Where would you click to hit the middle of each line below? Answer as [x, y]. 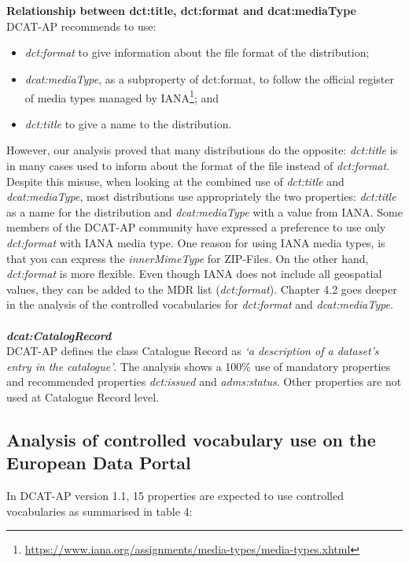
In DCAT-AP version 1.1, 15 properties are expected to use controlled [175, 496]
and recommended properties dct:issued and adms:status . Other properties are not [204, 382]
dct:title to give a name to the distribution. [128, 123]
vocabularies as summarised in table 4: [99, 511]
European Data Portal [99, 463]
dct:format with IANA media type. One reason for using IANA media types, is [196, 242]
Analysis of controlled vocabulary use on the [191, 439]
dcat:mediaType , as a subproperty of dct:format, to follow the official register [209, 78]
